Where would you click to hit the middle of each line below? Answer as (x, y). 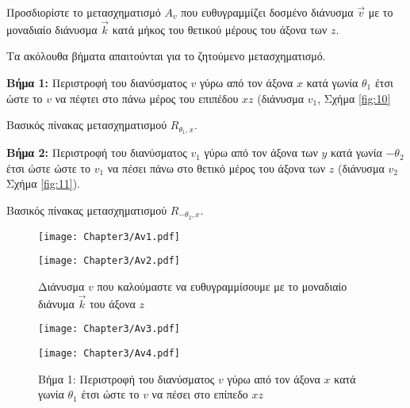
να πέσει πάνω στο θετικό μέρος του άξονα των (216, 168)
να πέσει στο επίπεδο (200, 394)
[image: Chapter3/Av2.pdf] (109, 261)
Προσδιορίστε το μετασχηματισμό (84, 12)
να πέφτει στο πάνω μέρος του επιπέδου (147, 98)
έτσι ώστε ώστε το (48, 168)
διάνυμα (56, 303)
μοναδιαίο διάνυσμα (52, 29)
